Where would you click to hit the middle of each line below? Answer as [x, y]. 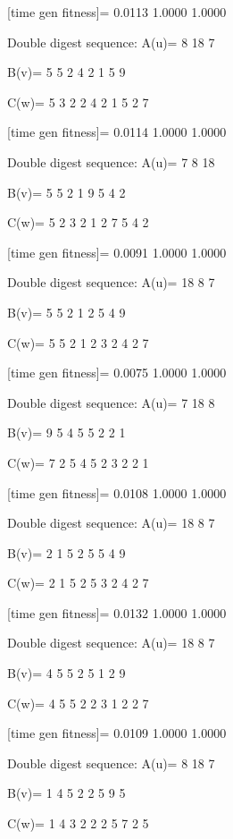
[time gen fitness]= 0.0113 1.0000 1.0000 [117, 12]
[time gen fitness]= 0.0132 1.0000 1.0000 [117, 612]
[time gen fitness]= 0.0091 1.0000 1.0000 [117, 252]
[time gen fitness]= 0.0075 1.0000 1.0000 [117, 373]
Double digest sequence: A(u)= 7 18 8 [111, 402]
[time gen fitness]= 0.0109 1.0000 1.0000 [117, 733]
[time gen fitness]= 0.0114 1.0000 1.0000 [117, 132]
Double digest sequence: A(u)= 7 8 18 [111, 161]
